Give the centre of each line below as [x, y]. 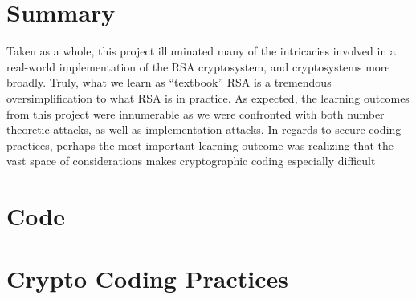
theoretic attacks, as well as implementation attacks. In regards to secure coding [204, 129]
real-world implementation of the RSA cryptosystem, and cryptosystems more [198, 66]
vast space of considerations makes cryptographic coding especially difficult [191, 161]
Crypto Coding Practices [148, 279]
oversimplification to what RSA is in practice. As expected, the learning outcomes [208, 97]
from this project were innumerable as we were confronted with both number [196, 113]
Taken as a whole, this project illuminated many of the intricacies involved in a [201, 51]
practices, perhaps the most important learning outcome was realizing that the [200, 145]
